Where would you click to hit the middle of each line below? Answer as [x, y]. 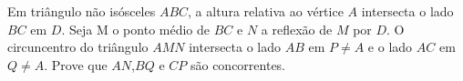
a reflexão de [297, 29]
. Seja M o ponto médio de [136, 29]
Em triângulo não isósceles [82, 11]
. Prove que [76, 64]
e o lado [390, 47]
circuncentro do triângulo [78, 47]
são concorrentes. [238, 64]
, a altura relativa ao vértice [266, 11]
